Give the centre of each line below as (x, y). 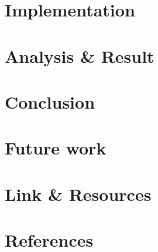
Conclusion (50, 101)
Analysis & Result (80, 56)
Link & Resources (78, 194)
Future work (56, 148)
